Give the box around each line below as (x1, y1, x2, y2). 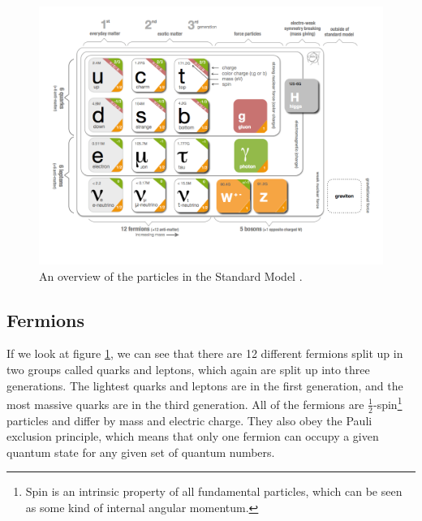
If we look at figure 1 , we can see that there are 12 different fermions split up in (6, 345, 403, 362)
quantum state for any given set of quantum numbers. (6, 443, 275, 460)
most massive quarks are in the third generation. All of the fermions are (6, 395, 364, 412)
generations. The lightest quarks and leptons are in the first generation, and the (6, 377, 403, 394)
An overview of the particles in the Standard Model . (39, 267, 303, 284)
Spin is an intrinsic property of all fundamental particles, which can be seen (25, 483, 403, 500)
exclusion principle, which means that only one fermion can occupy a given (6, 428, 379, 445)
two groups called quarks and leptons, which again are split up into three (6, 360, 370, 377)
